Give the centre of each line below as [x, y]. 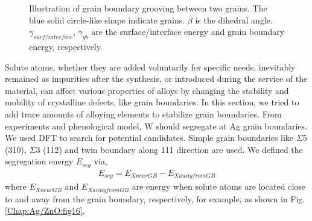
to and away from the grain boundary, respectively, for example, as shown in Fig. [155, 198]
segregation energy [39, 161]
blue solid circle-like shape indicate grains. [107, 20]
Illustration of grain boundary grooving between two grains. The [148, 8]
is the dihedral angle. [234, 20]
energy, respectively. [66, 46]
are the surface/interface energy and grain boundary [188, 32]
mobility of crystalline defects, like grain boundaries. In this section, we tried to [152, 102]
